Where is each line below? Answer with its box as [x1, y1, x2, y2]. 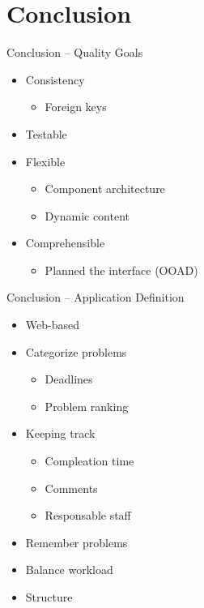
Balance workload [25, 561, 113, 578]
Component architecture [45, 180, 165, 197]
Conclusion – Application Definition [6, 289, 185, 306]
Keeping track [25, 425, 96, 442]
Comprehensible [25, 234, 105, 251]
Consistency [25, 71, 85, 88]
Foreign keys [45, 98, 107, 115]
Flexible [25, 152, 66, 169]
